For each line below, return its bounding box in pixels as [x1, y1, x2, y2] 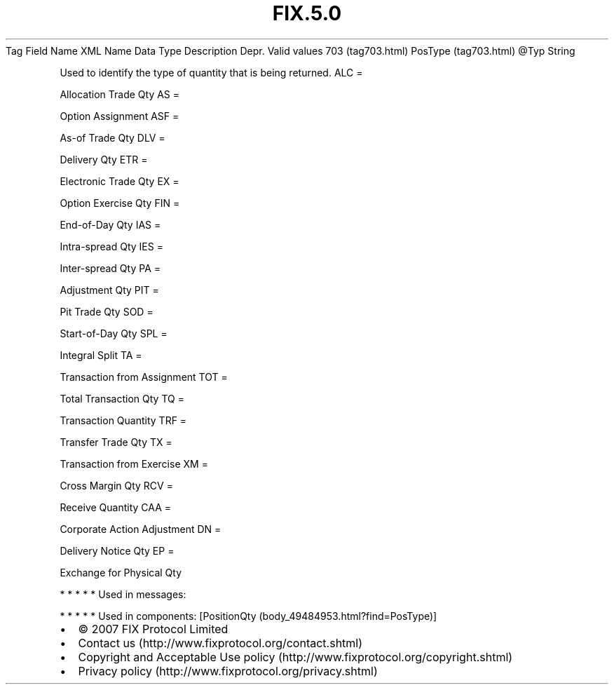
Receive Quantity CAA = [60, 501, 172, 513]
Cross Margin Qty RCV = [60, 479, 173, 492]
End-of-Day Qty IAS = [60, 218, 161, 231]
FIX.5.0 [272, 1, 342, 25]
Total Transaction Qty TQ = [60, 392, 184, 405]
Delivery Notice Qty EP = [60, 544, 175, 557]
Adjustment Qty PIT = [60, 283, 159, 296]
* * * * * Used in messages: [60, 588, 186, 600]
